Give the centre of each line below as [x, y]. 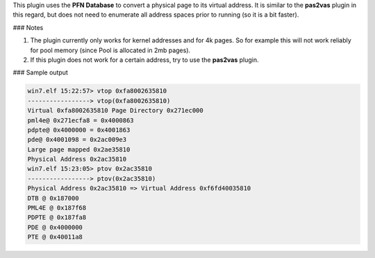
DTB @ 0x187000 [53, 198]
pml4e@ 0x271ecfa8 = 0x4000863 [81, 120]
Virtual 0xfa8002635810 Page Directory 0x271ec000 [116, 111]
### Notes [28, 27]
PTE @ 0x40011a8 [55, 237]
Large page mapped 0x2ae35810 [79, 149]
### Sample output [41, 72]
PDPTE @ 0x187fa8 [57, 218]
